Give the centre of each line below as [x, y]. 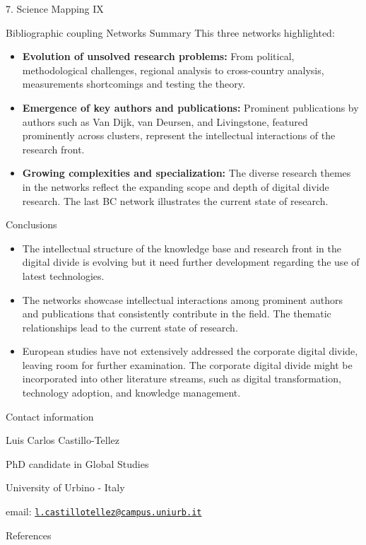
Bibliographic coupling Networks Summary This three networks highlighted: [170, 32]
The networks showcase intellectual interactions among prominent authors [182, 299]
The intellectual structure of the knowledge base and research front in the [182, 248]
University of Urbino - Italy [65, 487]
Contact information [50, 416]
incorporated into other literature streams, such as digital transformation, [182, 379]
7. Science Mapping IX [55, 8]
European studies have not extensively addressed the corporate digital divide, [190, 351]
